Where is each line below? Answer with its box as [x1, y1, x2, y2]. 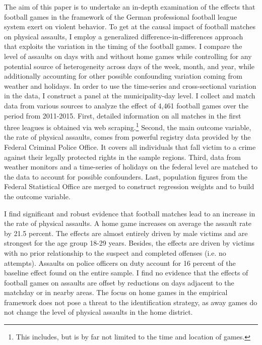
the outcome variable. [4, 191, 71, 201]
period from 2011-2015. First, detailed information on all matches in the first [4, 110, 241, 121]
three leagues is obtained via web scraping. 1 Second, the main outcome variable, [4, 121, 251, 132]
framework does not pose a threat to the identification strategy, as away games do [4, 297, 257, 307]
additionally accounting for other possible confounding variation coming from [4, 71, 242, 81]
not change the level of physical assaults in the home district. [4, 307, 193, 317]
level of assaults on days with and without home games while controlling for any [4, 50, 252, 61]
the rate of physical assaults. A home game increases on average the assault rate [4, 218, 252, 228]
